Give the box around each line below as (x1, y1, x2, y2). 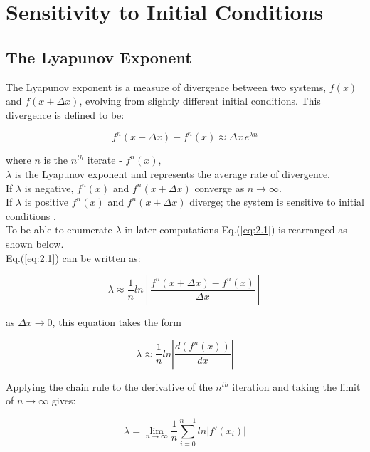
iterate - (87, 152, 122, 167)
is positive (24, 194, 69, 209)
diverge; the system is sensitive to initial (189, 194, 364, 209)
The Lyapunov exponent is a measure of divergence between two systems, (6, 79, 327, 94)
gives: (51, 393, 76, 408)
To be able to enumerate (6, 222, 112, 237)
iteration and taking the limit (232, 379, 361, 394)
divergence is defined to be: (6, 107, 125, 122)
